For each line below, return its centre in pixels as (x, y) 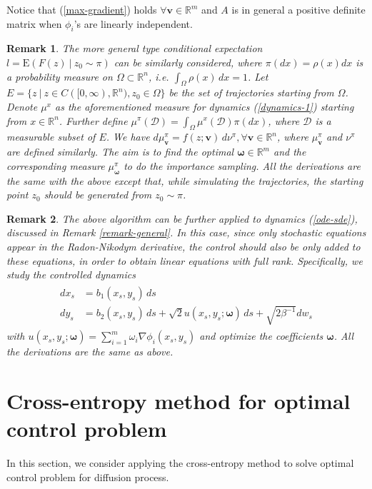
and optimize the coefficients (261, 336)
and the (290, 152)
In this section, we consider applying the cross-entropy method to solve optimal (180, 463)
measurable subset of (51, 137)
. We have (128, 137)
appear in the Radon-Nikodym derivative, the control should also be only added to (184, 246)
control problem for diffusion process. (88, 477)
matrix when (34, 23)
